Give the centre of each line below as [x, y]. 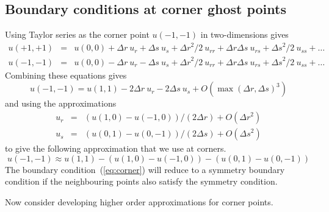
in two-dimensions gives [244, 34]
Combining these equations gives [66, 75]
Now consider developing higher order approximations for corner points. [139, 201]
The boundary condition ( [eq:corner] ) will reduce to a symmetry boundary [145, 169]
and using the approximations [61, 103]
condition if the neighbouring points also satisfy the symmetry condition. [141, 181]
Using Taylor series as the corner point [77, 34]
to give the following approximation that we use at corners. [116, 148]
